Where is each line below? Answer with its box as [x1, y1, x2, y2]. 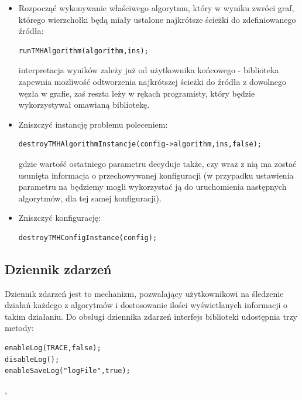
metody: [5, 322, 34, 334]
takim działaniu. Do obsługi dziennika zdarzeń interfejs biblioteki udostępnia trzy [5, 310, 298, 322]
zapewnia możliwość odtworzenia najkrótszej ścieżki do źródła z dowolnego [18, 75, 287, 87]
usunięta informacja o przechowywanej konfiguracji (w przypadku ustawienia [18, 169, 294, 181]
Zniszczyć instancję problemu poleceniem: [18, 118, 168, 130]
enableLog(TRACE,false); [5, 344, 101, 353]
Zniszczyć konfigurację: [18, 211, 101, 224]
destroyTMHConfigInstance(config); [18, 233, 157, 242]
